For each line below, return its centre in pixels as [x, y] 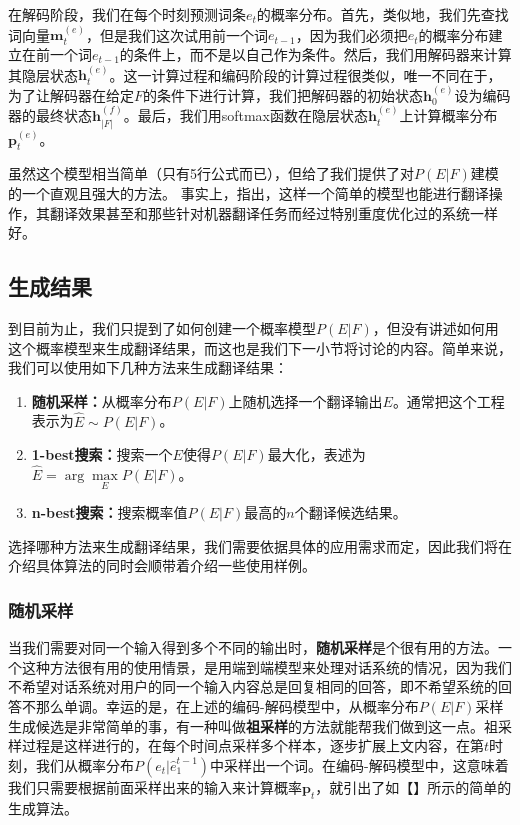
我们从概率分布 [84, 764]
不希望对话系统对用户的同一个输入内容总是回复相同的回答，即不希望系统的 [253, 686]
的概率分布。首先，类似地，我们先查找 [382, 14]
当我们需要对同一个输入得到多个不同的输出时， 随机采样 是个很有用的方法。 [253, 647]
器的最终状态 [50, 115]
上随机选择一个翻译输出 [305, 400]
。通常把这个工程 [448, 400]
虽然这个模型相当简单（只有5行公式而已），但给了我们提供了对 [211, 173]
